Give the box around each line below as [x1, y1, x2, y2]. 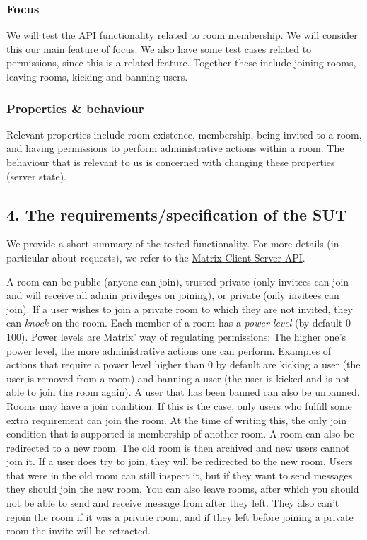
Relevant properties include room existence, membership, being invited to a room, [6, 127, 362, 141]
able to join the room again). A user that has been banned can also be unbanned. [6, 385, 360, 399]
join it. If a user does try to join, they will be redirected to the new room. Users [6, 454, 353, 469]
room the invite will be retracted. [6, 523, 151, 538]
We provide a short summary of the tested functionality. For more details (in [6, 236, 339, 251]
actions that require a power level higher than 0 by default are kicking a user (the [6, 357, 361, 372]
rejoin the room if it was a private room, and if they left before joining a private [6, 509, 354, 524]
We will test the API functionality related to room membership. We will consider [6, 28, 358, 42]
